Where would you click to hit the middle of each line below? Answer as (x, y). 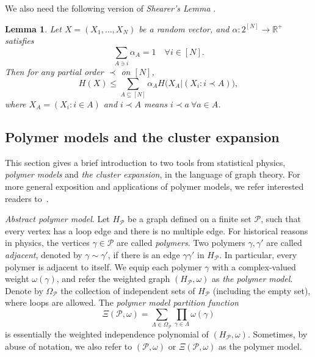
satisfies (20, 41)
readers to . (27, 198)
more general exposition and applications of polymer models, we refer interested (154, 186)
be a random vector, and (184, 28)
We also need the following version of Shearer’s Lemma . (110, 8)
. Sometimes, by (277, 334)
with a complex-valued (254, 266)
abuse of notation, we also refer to (69, 346)
